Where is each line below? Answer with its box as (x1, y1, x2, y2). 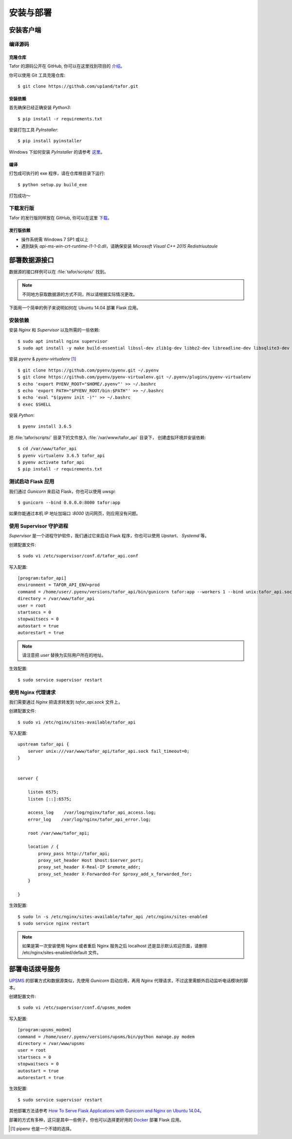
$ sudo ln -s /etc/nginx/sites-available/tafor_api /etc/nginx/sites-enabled (18, 914, 208, 919)
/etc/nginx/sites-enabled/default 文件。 (22, 950, 102, 956)
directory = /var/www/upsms (18, 1041, 85, 1046)
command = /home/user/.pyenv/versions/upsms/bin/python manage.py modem (18, 1034, 195, 1040)
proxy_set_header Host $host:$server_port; (38, 858, 144, 863)
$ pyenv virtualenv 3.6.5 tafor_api (18, 452, 105, 458)
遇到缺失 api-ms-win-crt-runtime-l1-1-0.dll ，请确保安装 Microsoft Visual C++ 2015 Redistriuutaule (21, 243, 218, 249)
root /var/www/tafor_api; (27, 830, 90, 836)
